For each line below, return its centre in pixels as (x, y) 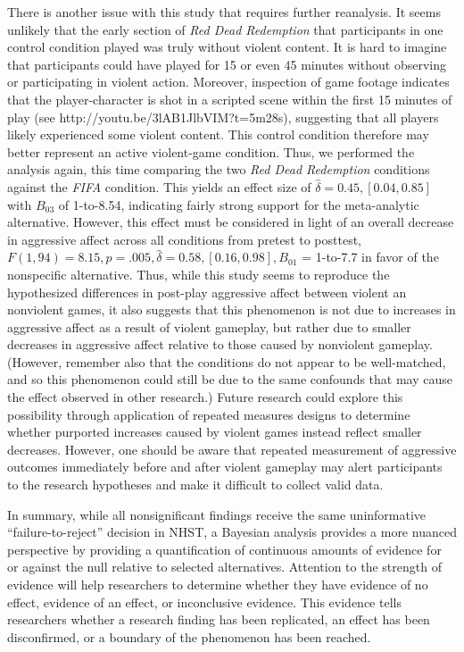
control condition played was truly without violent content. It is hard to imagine (227, 47)
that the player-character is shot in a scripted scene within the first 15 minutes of (230, 99)
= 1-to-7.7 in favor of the (370, 257)
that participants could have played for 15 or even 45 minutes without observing (227, 64)
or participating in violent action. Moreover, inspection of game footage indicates (228, 82)
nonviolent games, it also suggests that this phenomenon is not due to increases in (232, 309)
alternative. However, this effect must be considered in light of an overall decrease (231, 222)
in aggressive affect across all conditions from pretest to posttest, (184, 239)
